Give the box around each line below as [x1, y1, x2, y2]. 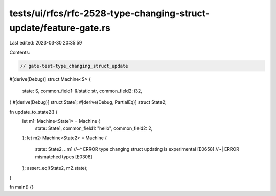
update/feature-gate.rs [9, 22, 111, 33]
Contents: [9, 49, 30, 55]
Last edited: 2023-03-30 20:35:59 [9, 40, 82, 46]
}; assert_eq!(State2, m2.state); [22, 165, 88, 171]
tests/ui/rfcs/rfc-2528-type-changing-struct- [9, 8, 210, 19]
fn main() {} [9, 184, 34, 190]
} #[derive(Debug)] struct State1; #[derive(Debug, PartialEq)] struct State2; [9, 99, 167, 105]
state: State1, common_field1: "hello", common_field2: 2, [35, 125, 153, 132]
